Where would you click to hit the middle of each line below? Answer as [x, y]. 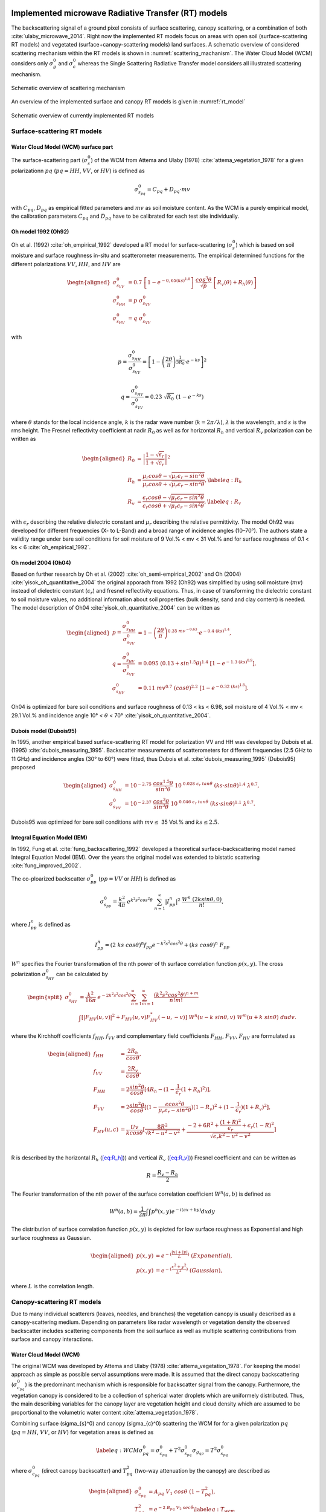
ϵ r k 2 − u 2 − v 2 [232, 1136]
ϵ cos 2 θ [175, 1103]
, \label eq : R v [223, 502]
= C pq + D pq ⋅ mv [168, 190]
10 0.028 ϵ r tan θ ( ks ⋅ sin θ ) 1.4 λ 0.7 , [217, 785]
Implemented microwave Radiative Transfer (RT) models [119, 13]
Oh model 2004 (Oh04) [41, 563]
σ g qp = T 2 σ [207, 1451]
